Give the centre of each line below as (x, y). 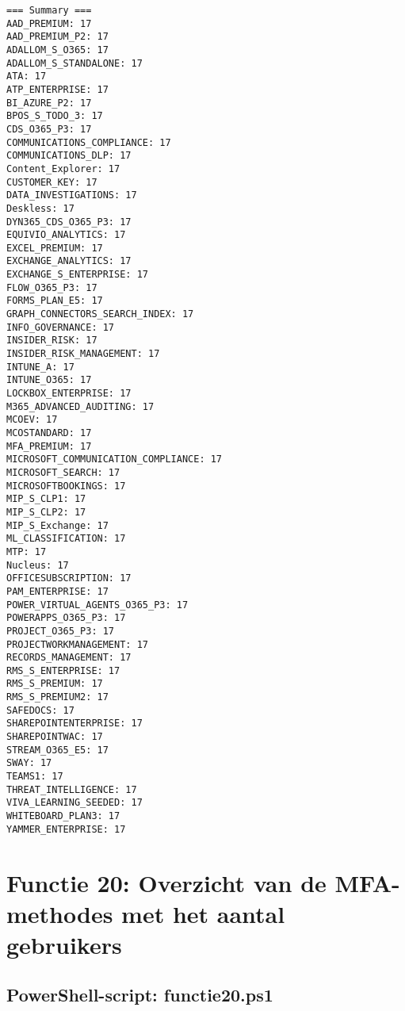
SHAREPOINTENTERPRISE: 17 (75, 724)
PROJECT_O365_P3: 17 (61, 631)
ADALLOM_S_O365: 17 (57, 50)
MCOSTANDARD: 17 (49, 433)
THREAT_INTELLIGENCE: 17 (72, 789)
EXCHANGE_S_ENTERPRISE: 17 (77, 275)
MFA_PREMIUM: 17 (49, 446)
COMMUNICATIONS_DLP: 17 (69, 156)
